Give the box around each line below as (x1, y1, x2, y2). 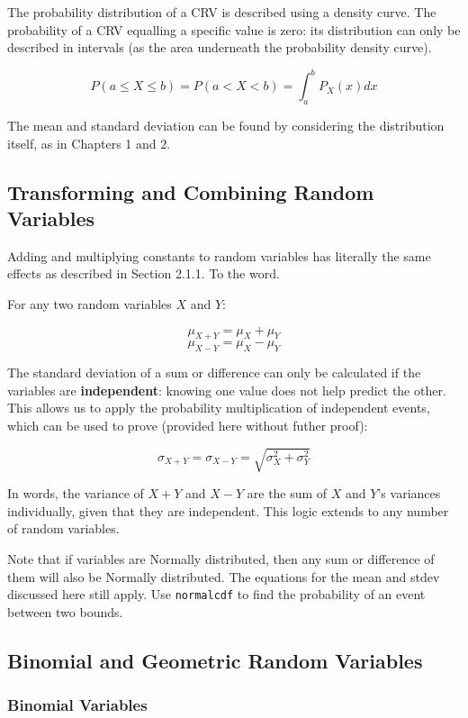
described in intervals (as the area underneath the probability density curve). (7, 38, 432, 57)
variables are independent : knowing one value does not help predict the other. (7, 380, 446, 399)
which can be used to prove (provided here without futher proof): (7, 416, 368, 435)
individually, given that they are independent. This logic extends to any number (7, 501, 449, 520)
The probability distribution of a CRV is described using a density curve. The (7, 3, 436, 21)
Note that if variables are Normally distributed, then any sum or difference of (7, 549, 435, 568)
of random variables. (7, 519, 120, 538)
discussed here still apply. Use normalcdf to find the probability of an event (7, 585, 426, 604)
